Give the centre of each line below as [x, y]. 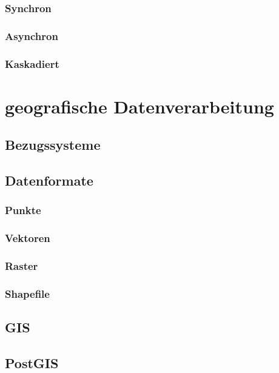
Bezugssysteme [53, 145]
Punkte [23, 210]
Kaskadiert [32, 63]
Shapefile [27, 293]
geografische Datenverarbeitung [139, 106]
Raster [22, 266]
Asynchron [32, 35]
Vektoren [28, 238]
